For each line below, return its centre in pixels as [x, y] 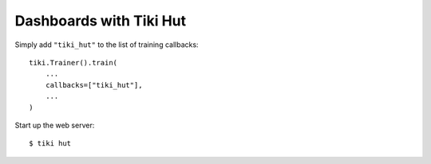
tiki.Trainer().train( [73, 62]
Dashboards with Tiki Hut [101, 21]
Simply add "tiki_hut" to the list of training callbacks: [107, 45]
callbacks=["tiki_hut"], [94, 85]
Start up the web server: [55, 125]
